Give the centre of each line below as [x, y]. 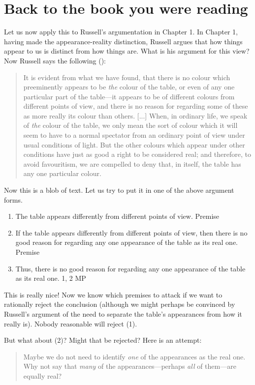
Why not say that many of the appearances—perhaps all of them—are [130, 366]
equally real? [43, 375]
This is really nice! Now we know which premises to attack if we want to [113, 294]
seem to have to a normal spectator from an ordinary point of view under [134, 135]
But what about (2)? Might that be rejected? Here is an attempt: [103, 340]
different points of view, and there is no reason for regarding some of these [136, 106]
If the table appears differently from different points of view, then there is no [131, 232]
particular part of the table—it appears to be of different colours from [129, 96]
